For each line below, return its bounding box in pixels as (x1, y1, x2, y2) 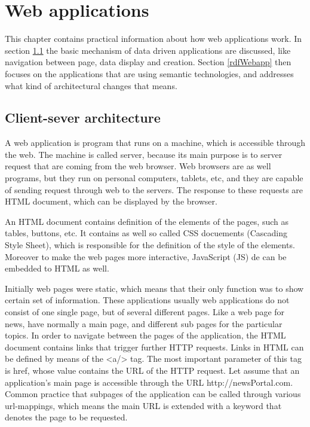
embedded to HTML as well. (5, 262, 109, 274)
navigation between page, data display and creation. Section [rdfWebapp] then (5, 56, 291, 68)
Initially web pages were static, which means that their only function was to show (5, 282, 304, 294)
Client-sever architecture (5, 108, 161, 127)
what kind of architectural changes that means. (5, 79, 177, 91)
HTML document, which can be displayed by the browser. (5, 195, 217, 208)
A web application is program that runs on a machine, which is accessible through (5, 136, 305, 149)
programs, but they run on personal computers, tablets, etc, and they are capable (5, 172, 303, 184)
